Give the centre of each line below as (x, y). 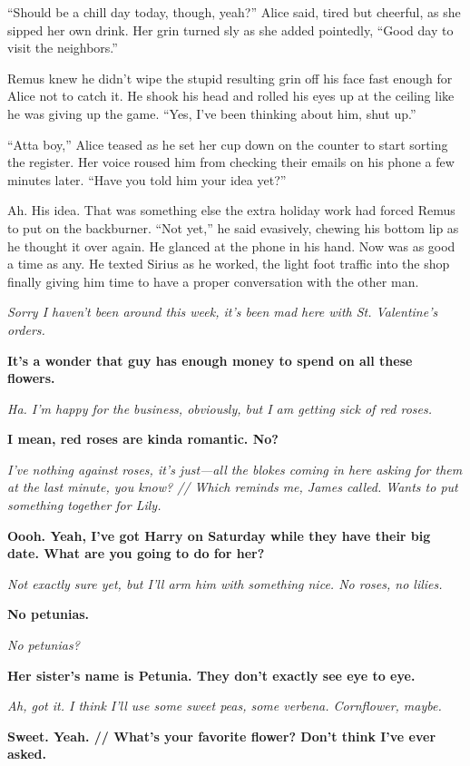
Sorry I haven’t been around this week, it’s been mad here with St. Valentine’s (223, 312)
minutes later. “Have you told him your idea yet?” (147, 179)
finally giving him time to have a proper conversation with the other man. (213, 281)
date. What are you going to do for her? (136, 553)
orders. (26, 329)
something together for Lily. (84, 505)
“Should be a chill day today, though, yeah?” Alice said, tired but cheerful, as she (234, 12)
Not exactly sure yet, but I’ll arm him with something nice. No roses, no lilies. (225, 583)
